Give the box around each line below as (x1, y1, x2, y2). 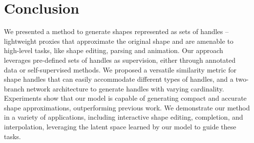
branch (4, 83, 24, 93)
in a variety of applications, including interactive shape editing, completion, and (4, 112, 243, 122)
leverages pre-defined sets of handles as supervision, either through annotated (4, 54, 236, 65)
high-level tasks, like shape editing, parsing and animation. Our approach (4, 45, 223, 55)
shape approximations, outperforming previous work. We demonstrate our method (4, 102, 250, 112)
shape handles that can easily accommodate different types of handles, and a (4, 74, 233, 84)
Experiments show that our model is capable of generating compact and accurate (4, 93, 247, 103)
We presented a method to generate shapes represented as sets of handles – (4, 26, 229, 36)
